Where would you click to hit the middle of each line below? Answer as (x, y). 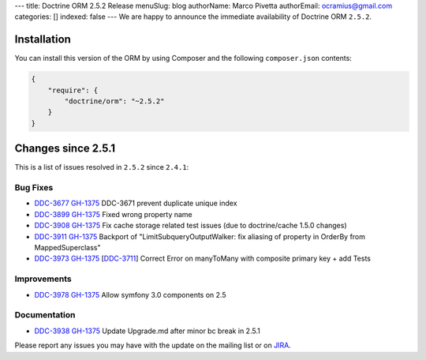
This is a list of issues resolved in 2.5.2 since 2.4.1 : (102, 167)
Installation (43, 39)
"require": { (73, 90)
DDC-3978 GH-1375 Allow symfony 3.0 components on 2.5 (130, 294)
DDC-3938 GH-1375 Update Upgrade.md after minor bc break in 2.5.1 (147, 331)
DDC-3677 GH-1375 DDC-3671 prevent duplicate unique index (136, 203)
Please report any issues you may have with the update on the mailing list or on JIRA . (153, 345)
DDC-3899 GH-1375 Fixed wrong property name (113, 214)
